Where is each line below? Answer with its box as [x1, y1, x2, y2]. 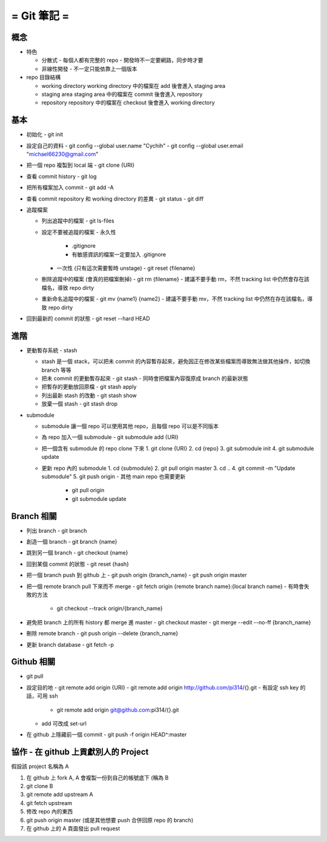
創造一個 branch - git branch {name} [26, 538, 117, 546]
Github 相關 [11, 657, 56, 667]
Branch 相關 [11, 511, 57, 521]
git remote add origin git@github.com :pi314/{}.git [56, 706, 179, 713]
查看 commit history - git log [26, 173, 97, 180]
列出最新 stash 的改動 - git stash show [41, 392, 137, 399]
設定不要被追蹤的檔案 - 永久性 [41, 228, 116, 236]
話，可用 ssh [26, 692, 58, 700]
